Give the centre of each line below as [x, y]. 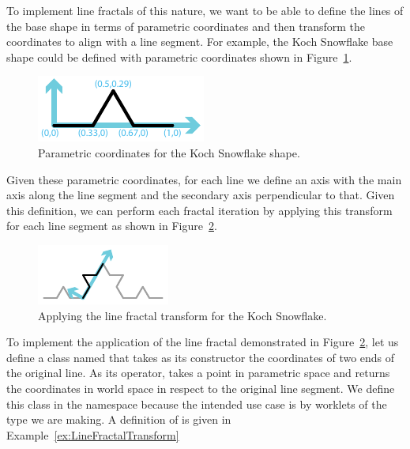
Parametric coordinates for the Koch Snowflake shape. [169, 152]
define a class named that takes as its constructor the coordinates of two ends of [201, 357]
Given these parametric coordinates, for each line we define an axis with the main [204, 179]
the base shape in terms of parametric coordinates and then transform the [186, 26]
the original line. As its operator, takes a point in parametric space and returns [198, 373]
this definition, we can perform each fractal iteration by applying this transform [199, 210]
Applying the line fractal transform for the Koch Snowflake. [182, 315]
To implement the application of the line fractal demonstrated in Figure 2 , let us [203, 342]
